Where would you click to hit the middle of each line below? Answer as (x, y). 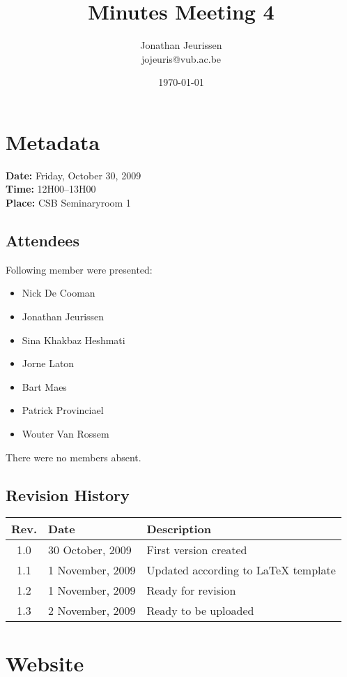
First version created (197, 550)
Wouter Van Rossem (65, 433)
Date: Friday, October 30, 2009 (74, 175)
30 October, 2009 (90, 550)
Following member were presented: (79, 269)
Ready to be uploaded (200, 611)
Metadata (53, 141)
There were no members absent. (74, 457)
